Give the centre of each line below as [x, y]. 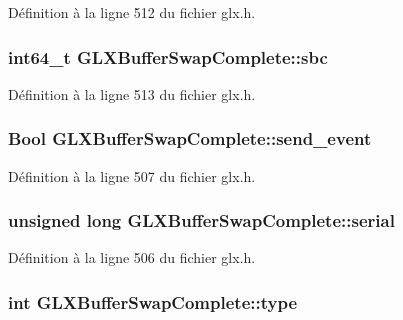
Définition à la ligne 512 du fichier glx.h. [132, 12]
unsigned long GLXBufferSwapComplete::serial [201, 220]
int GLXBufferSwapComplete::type [153, 301]
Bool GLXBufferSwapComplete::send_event [190, 138]
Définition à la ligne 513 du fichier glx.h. [132, 93]
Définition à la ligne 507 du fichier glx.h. [132, 175]
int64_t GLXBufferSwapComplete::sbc [168, 56]
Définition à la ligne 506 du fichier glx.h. [132, 257]
